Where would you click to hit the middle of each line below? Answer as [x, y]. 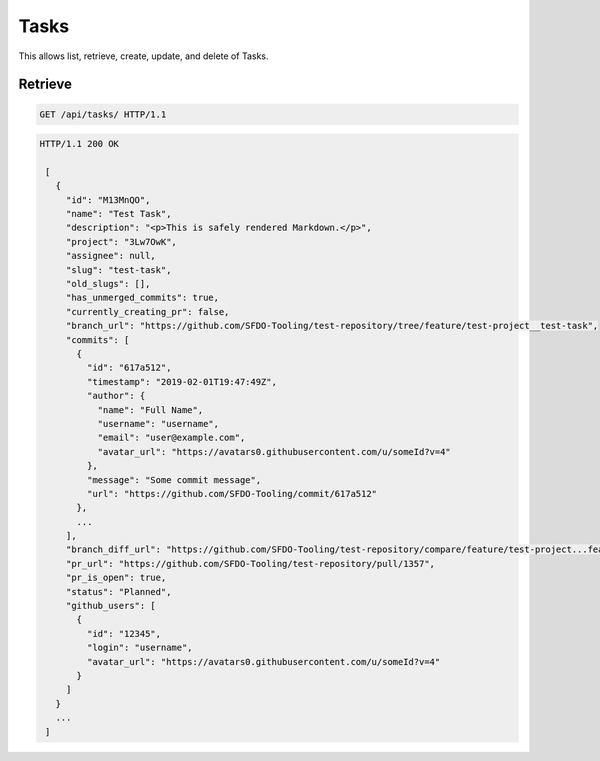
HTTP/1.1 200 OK [79, 144]
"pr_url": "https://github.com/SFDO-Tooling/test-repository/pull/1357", [250, 563]
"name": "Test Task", [118, 214]
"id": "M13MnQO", [108, 199]
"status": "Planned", [118, 591]
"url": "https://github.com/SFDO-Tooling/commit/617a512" [232, 493]
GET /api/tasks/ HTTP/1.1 [103, 114]
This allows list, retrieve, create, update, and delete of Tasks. [143, 56]
